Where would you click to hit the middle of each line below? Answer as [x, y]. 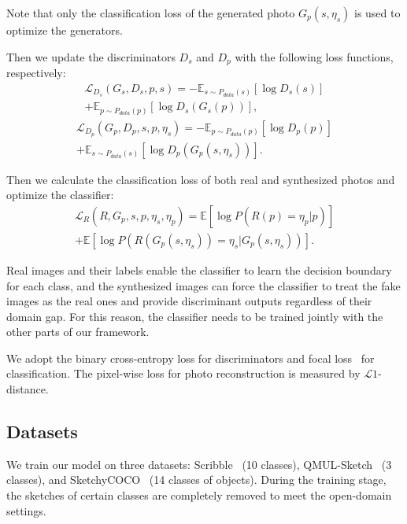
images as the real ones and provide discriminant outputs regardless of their [189, 301]
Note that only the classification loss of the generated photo [151, 13]
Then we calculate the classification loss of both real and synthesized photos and [201, 179]
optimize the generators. [65, 30]
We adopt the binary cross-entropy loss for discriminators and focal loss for [191, 358]
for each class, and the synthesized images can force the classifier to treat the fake [203, 285]
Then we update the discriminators [91, 56]
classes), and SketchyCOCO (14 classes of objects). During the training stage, [196, 480]
